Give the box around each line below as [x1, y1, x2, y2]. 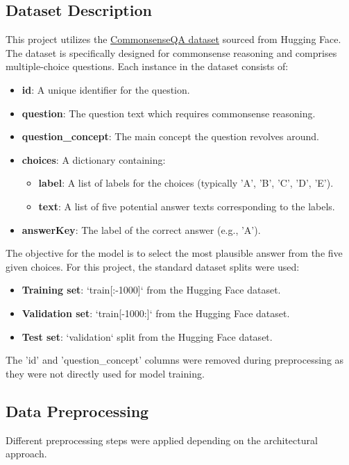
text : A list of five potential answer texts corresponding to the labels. [38, 198, 335, 213]
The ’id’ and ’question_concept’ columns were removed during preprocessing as [6, 353, 344, 367]
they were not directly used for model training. [6, 366, 205, 380]
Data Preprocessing [6, 400, 149, 421]
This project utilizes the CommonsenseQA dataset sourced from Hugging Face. [6, 32, 341, 46]
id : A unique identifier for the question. [22, 82, 190, 96]
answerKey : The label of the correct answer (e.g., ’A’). [22, 222, 261, 237]
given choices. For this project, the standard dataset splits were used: [6, 259, 300, 273]
